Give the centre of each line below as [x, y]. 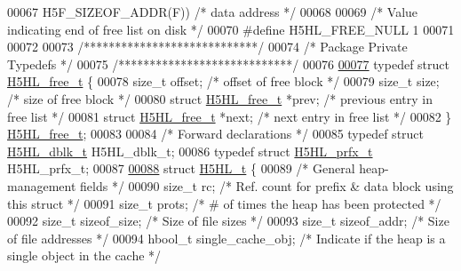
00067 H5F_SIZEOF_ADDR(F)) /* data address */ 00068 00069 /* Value [213, 12]
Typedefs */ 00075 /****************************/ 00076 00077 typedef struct [228, 64]
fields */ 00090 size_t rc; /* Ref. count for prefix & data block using [267, 185]
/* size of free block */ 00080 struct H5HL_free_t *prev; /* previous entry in [220, 98]
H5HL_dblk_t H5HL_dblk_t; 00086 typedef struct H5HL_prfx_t [190, 151]
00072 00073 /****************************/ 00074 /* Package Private [207, 47]
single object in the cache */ [84, 255]
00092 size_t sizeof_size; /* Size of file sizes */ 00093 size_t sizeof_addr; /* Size [228, 221]
